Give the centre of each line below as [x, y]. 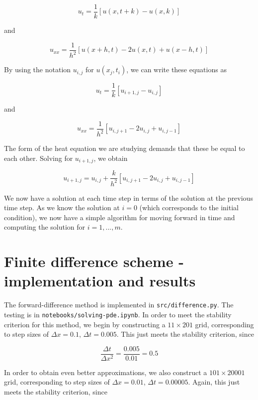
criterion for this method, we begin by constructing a [85, 324]
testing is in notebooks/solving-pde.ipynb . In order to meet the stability [118, 314]
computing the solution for [45, 227]
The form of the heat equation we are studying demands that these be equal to [125, 148]
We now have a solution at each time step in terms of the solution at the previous [129, 198]
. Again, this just [214, 382]
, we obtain [111, 158]
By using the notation [38, 69]
